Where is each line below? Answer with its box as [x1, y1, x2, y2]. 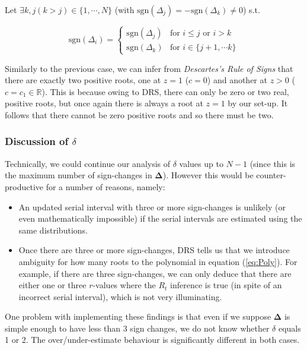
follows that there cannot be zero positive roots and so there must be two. [5, 108, 274, 121]
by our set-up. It [228, 97, 288, 109]
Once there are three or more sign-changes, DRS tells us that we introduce [18, 244, 290, 256]
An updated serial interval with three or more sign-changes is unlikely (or [18, 200, 286, 213]
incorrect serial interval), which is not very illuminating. [18, 290, 222, 302]
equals [278, 321, 301, 334]
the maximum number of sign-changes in [5, 169, 152, 181]
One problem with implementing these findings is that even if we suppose [5, 310, 271, 323]
